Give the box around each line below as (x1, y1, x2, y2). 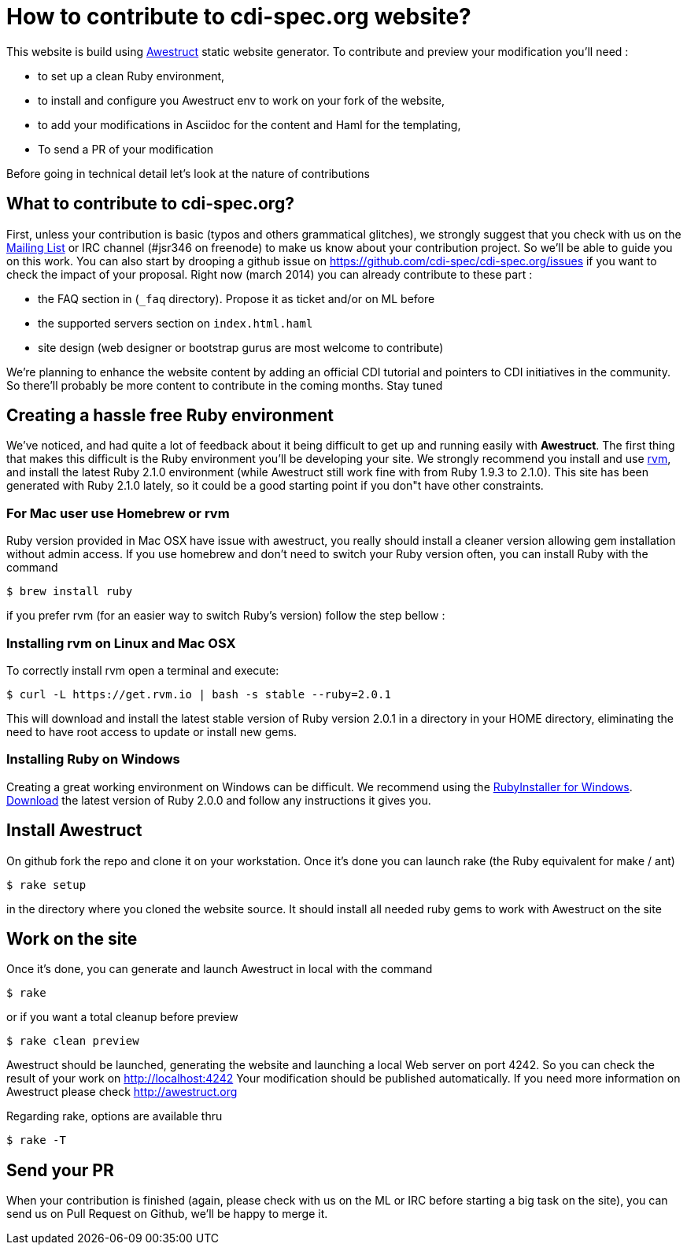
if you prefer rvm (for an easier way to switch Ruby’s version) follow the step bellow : (6, 609, 445, 623)
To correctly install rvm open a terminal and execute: (6, 663, 279, 677)
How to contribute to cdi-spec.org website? (6, 3, 471, 30)
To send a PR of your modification (38, 142, 214, 156)
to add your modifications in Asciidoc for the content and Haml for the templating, (38, 117, 461, 131)
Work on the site (6, 928, 138, 949)
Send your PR (6, 1160, 114, 1180)
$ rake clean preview (6, 1034, 139, 1048)
